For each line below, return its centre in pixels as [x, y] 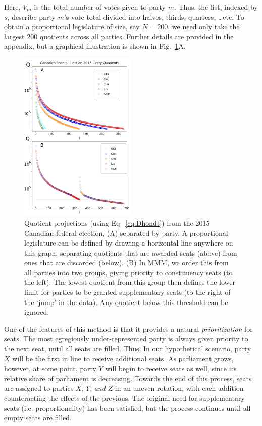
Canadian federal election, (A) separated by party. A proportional [126, 233]
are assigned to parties [39, 388]
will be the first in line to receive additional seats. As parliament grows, [123, 358]
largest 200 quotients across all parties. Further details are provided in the [119, 36]
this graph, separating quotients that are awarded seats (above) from [131, 252]
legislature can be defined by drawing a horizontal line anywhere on [129, 243]
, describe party [32, 16]
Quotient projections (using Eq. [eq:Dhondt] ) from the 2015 [117, 223]
